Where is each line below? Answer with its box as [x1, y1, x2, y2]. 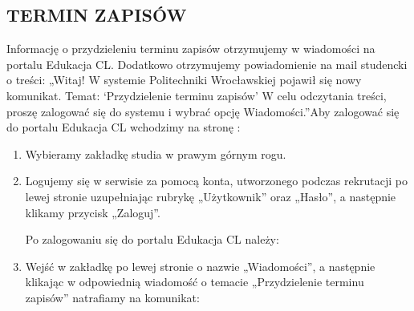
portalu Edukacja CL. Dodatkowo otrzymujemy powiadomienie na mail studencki [6, 55, 408, 72]
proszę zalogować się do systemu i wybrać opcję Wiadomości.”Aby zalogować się [6, 103, 400, 119]
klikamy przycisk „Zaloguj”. [25, 204, 160, 220]
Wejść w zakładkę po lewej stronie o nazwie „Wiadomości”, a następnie [25, 257, 375, 274]
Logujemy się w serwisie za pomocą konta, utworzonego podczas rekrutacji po [25, 172, 408, 189]
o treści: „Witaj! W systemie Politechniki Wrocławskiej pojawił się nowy [6, 71, 362, 88]
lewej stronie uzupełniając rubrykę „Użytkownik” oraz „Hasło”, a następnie [25, 188, 396, 204]
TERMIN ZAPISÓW [6, 2, 187, 27]
